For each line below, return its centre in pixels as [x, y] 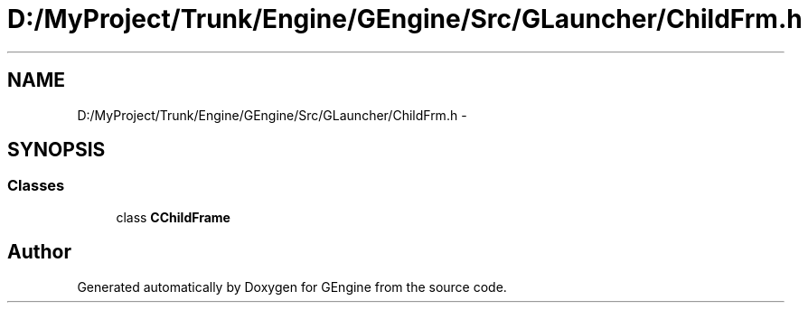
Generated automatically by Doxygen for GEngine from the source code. [292, 287]
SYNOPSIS [56, 150]
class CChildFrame [173, 217]
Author [39, 252]
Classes [36, 186]
